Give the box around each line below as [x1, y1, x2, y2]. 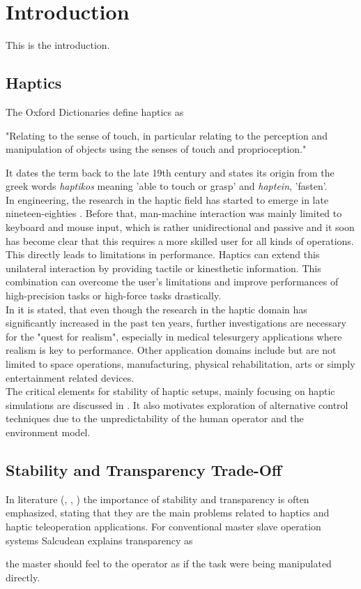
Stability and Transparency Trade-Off [6, 458, 282, 480]
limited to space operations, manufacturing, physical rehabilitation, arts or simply [6, 357, 355, 371]
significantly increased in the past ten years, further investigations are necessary [6, 315, 346, 330]
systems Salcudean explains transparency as [6, 532, 193, 547]
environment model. [6, 424, 91, 439]
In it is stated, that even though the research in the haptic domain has [6, 301, 307, 316]
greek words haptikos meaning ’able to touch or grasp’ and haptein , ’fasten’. [6, 179, 328, 193]
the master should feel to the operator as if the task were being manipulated [6, 556, 332, 571]
